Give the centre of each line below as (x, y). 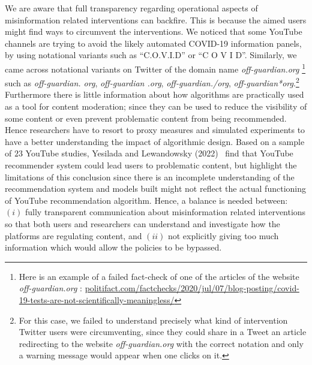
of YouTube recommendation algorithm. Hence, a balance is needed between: (146, 200)
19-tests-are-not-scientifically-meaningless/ (97, 299)
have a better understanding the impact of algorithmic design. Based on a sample (155, 141)
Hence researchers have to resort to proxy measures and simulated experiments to (155, 130)
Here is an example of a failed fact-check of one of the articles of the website (159, 276)
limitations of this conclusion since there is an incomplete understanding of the (150, 177)
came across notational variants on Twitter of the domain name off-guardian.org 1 (155, 68)
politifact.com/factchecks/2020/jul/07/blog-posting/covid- (192, 288)
